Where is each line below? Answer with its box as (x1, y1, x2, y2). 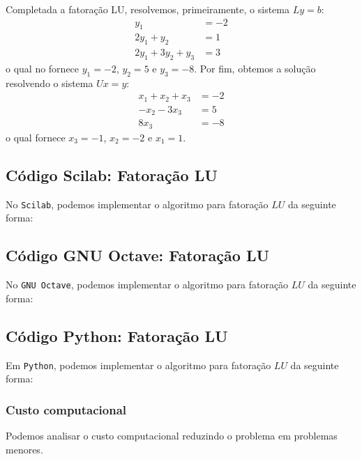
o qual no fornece (6, 61, 80, 76)
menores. (6, 442, 43, 456)
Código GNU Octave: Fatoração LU (6, 244, 270, 266)
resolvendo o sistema (6, 75, 93, 90)
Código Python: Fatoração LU (6, 325, 228, 346)
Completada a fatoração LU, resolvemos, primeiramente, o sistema (6, 2, 289, 16)
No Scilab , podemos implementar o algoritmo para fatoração (6, 196, 269, 211)
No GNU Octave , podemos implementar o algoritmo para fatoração (6, 277, 289, 292)
